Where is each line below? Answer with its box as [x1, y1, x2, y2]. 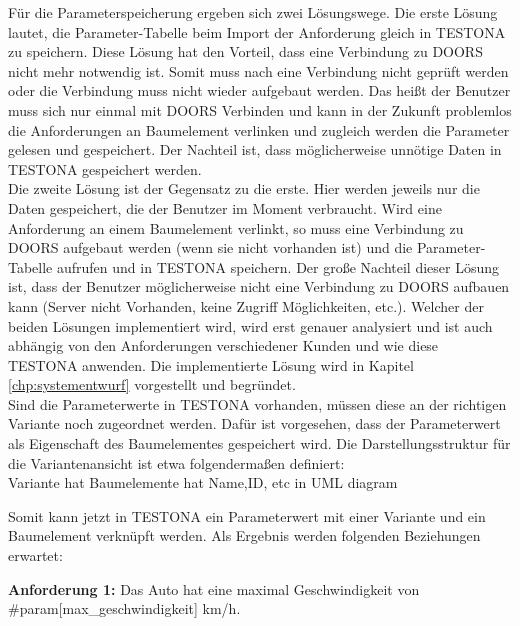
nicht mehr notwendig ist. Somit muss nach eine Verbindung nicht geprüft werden [8, 60, 509, 81]
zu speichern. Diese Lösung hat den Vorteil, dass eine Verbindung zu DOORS [8, 41, 483, 62]
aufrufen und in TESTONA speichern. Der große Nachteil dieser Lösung [56, 256, 500, 277]
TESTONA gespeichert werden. [8, 158, 202, 179]
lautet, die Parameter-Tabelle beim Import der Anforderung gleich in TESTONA [8, 21, 506, 42]
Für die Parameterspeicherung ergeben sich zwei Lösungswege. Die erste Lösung [8, 2, 498, 22]
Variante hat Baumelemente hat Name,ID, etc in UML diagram [8, 472, 398, 493]
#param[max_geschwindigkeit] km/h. [8, 598, 241, 619]
